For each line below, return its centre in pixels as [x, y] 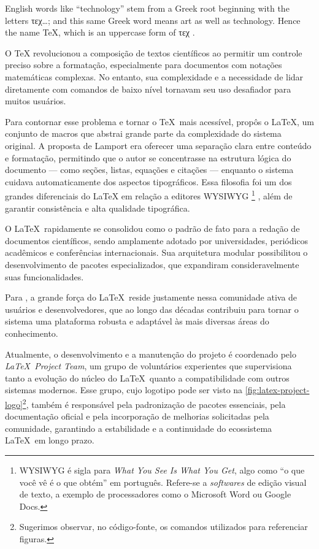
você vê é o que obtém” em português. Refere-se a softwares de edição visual [163, 482]
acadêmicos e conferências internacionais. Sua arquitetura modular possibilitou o [156, 252]
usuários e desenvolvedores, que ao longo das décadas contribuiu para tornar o [152, 309]
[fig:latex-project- [277, 390]
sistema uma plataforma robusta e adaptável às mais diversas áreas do [137, 321]
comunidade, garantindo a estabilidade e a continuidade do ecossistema [139, 428]
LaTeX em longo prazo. [50, 440]
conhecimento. [32, 333]
